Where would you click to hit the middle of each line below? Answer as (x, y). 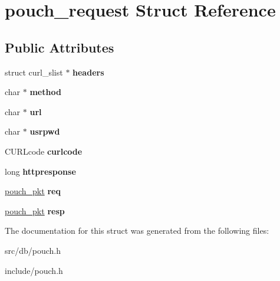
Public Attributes (60, 47)
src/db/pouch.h (33, 250)
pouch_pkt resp (35, 210)
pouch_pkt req (33, 191)
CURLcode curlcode (44, 151)
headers (88, 72)
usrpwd (45, 131)
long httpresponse (40, 171)
